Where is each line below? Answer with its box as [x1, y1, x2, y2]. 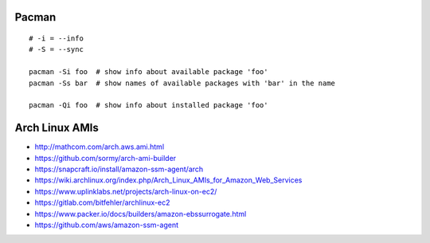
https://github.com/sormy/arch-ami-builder [34, 153, 177, 163]
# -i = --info [29, 34, 84, 43]
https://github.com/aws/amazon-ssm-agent [34, 220, 179, 229]
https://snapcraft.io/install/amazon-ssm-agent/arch [34, 164, 204, 174]
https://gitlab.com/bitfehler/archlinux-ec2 [34, 198, 170, 207]
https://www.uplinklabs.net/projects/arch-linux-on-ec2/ [34, 186, 217, 196]
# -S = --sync [29, 45, 84, 54]
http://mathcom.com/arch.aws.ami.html [34, 142, 165, 151]
